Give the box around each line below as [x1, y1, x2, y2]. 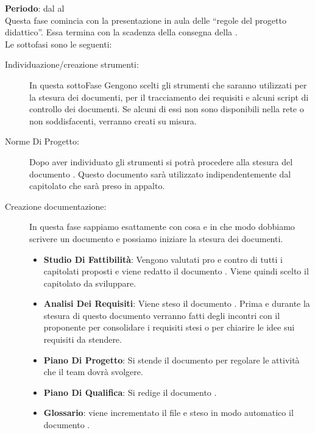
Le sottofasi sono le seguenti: [5, 37, 112, 50]
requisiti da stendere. [43, 333, 122, 346]
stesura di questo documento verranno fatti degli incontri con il [43, 309, 280, 321]
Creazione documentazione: [5, 199, 107, 212]
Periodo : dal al [5, 2, 65, 14]
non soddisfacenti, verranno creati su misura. [29, 114, 197, 127]
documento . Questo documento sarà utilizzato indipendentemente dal [29, 167, 291, 180]
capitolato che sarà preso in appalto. [29, 179, 165, 192]
